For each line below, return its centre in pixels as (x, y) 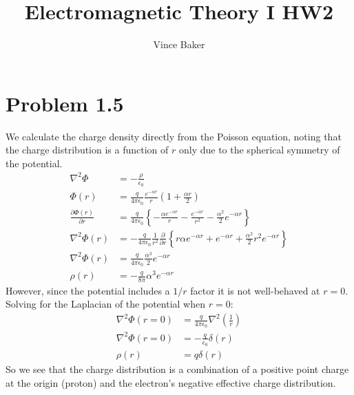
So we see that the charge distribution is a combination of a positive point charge (177, 369)
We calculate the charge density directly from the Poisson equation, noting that (174, 136)
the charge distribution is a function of (87, 150)
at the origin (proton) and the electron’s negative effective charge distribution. (171, 382)
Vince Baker (179, 44)
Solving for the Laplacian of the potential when (105, 304)
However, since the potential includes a (88, 290)
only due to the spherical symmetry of (259, 150)
